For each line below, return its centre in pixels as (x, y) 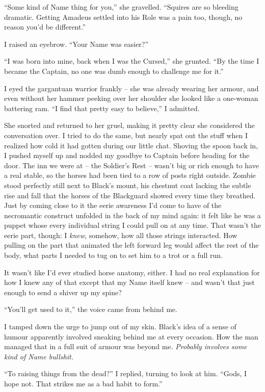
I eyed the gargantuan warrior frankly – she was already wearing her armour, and (131, 88)
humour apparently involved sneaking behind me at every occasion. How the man (131, 336)
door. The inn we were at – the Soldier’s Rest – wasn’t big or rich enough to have (131, 165)
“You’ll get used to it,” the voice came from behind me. (91, 309)
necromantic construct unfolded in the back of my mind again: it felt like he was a (132, 215)
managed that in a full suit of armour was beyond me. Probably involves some (126, 346)
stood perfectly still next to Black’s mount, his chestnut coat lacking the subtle (128, 185)
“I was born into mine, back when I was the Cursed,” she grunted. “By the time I (132, 61)
